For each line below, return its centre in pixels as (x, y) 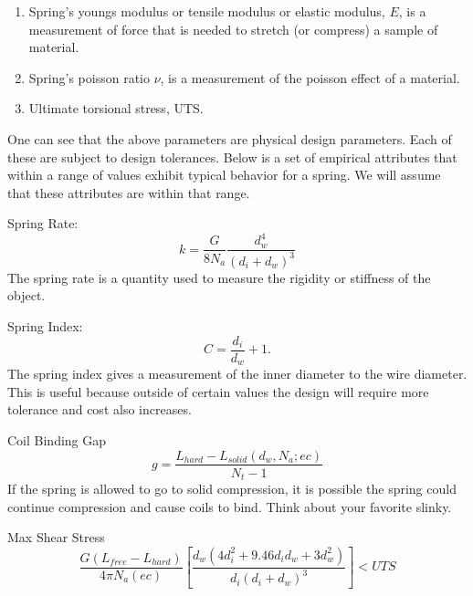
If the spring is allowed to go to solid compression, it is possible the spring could (232, 489)
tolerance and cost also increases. (100, 409)
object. (26, 295)
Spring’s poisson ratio (89, 77)
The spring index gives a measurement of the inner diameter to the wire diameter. (237, 374)
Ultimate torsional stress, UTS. (116, 108)
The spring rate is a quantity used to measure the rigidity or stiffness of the (219, 277)
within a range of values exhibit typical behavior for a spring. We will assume (224, 175)
